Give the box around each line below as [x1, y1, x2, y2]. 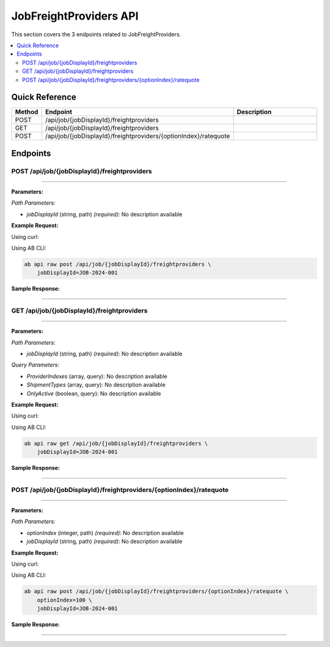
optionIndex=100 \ [37, 596, 92, 603]
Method [15, 108, 38, 116]
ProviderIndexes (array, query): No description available [26, 373, 167, 380]
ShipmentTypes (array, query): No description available [26, 381, 166, 388]
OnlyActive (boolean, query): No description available [26, 390, 161, 397]
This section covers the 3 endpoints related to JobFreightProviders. [11, 31, 182, 38]
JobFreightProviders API [11, 9, 139, 23]
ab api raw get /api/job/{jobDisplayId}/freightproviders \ [24, 440, 208, 447]
